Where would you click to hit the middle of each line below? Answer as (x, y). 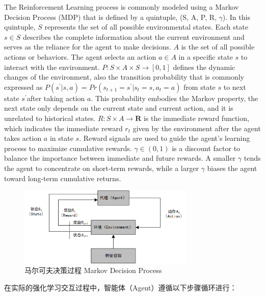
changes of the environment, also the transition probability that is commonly (124, 77)
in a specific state (206, 56)
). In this (236, 17)
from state (200, 87)
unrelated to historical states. (50, 118)
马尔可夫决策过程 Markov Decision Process (93, 270)
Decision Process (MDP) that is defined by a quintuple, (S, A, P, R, (110, 17)
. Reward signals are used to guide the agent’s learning (165, 138)
